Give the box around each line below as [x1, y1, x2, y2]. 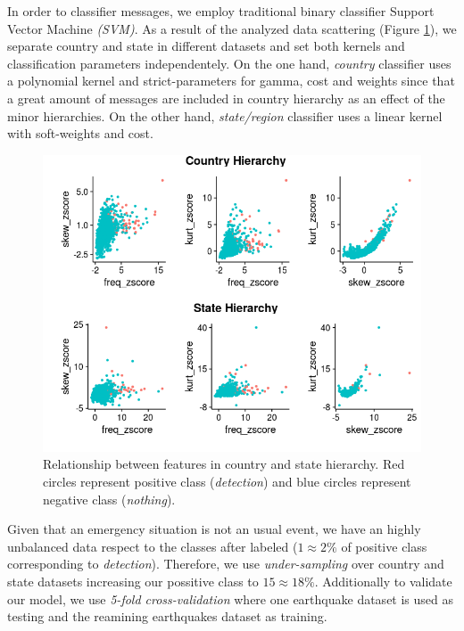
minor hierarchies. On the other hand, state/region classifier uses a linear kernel [7, 106, 443, 125]
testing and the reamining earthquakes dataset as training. [7, 607, 327, 626]
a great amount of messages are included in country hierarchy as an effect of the [7, 88, 445, 107]
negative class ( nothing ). [43, 489, 176, 508]
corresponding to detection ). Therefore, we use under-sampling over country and [7, 554, 444, 573]
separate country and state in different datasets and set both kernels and [7, 37, 405, 55]
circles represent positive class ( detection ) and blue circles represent [43, 472, 411, 491]
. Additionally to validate [314, 572, 452, 591]
